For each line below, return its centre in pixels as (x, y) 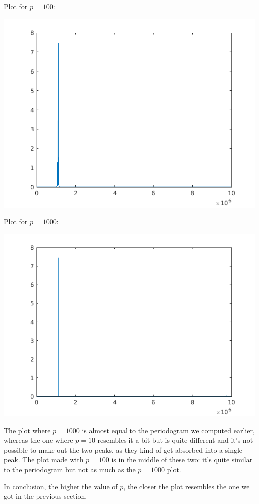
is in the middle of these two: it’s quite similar (182, 459)
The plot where (27, 430)
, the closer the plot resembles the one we (186, 486)
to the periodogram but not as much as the (70, 469)
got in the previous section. (46, 496)
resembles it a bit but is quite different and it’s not (175, 440)
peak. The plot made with (44, 459)
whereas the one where (39, 440)
